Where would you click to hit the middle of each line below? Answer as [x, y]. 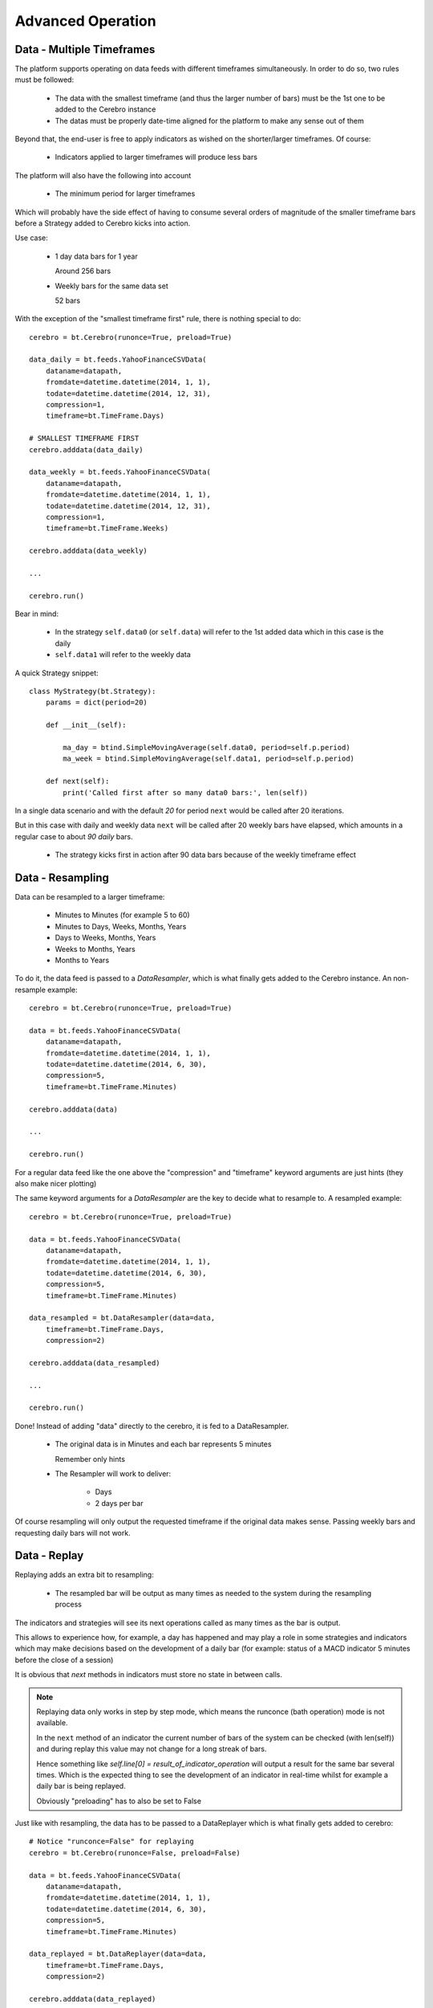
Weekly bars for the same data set [111, 286]
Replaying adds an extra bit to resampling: [84, 1575]
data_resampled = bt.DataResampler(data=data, [122, 1318]
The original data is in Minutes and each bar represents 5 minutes [163, 1444]
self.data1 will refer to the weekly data [123, 655]
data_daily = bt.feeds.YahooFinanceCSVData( [118, 360]
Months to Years [82, 960]
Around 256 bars [83, 271]
